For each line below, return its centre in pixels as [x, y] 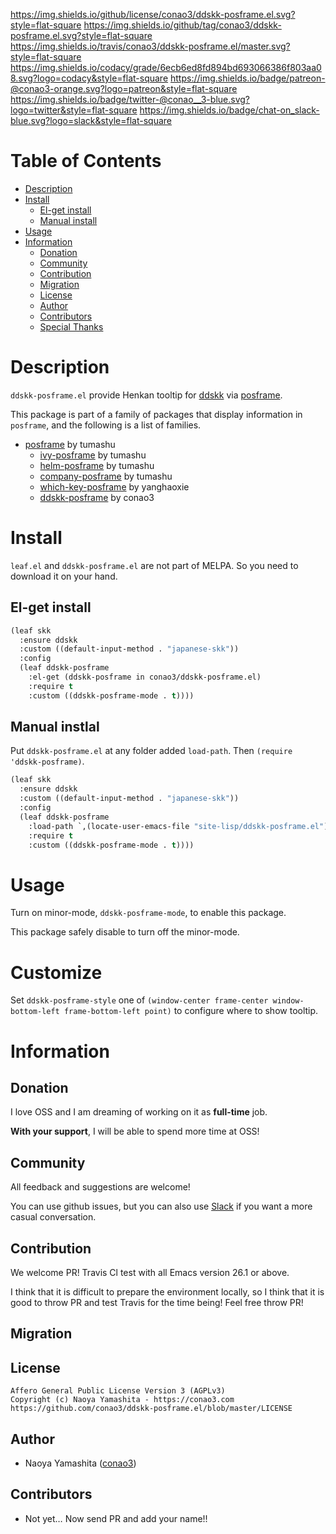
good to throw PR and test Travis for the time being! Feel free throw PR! [157, 1302]
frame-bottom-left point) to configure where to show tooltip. [191, 1011]
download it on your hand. [64, 576]
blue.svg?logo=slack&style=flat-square [91, 120]
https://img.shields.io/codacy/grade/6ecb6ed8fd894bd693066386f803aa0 [166, 67]
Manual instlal [55, 727]
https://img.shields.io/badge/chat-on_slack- [229, 110]
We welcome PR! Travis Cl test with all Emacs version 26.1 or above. [150, 1272]
